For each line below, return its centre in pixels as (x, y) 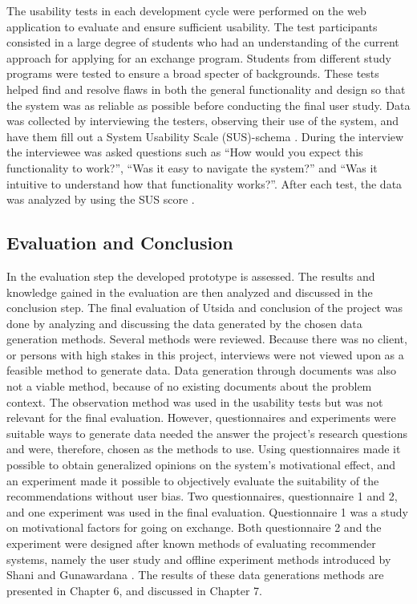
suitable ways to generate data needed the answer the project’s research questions (207, 433)
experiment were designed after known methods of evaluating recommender (191, 543)
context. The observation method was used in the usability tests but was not (195, 401)
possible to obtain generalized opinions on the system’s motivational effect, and (201, 465)
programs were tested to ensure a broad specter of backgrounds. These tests (193, 73)
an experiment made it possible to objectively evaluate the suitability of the (193, 480)
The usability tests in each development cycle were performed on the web (186, 10)
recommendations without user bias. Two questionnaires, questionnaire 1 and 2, (202, 496)
